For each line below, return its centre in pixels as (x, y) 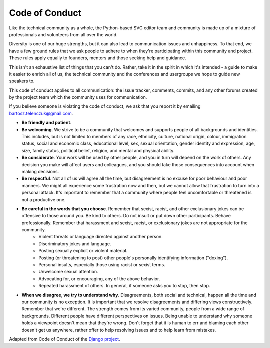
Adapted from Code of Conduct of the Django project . (65, 339)
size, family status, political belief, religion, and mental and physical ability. (98, 150)
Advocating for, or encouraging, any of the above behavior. (99, 279)
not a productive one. (44, 199)
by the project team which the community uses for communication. (78, 97)
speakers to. (22, 81)
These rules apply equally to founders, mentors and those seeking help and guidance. (98, 58)
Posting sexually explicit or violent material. (83, 251)
